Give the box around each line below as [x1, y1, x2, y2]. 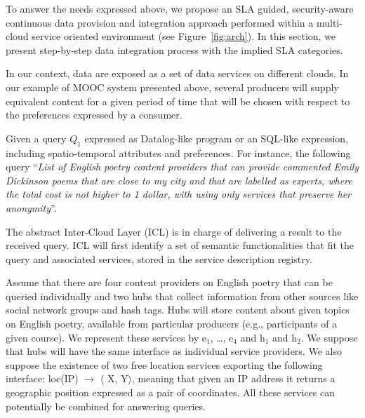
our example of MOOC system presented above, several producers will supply [6, 79, 339, 94]
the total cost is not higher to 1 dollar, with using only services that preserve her [6, 187, 352, 201]
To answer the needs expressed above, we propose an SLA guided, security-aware [6, 1, 354, 15]
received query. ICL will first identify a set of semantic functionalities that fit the [6, 238, 354, 252]
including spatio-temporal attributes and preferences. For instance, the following [6, 145, 351, 160]
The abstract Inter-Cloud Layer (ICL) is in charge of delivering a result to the [6, 224, 342, 238]
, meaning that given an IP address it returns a [131, 371, 336, 386]
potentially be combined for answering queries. [6, 398, 206, 413]
